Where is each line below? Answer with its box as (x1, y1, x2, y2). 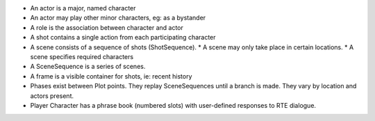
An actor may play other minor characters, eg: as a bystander (30, 14, 206, 22)
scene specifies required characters (30, 52, 134, 60)
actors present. (30, 91, 74, 100)
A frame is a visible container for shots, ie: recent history (30, 72, 192, 80)
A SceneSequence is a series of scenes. (30, 63, 146, 71)
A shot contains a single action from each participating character (30, 33, 216, 42)
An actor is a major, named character (30, 4, 136, 12)
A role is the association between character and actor (30, 23, 184, 31)
